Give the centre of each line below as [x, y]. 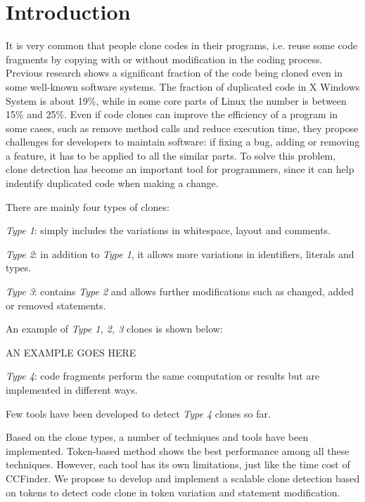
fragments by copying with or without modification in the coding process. [164, 59]
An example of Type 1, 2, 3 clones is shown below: [114, 329]
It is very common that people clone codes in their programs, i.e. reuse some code [182, 45]
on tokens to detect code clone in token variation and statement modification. [173, 492]
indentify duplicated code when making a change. [112, 183]
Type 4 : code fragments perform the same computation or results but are [163, 376]
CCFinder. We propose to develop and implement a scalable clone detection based [183, 478]
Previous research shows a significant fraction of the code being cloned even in [174, 73]
